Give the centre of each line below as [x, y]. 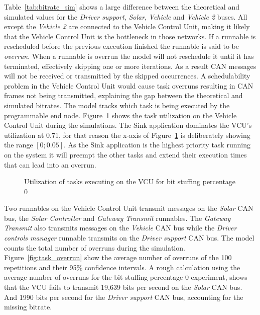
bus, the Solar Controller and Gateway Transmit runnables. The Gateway [117, 218]
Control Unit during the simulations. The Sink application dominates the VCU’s [128, 125]
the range [19, 145]
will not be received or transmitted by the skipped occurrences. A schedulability [127, 76]
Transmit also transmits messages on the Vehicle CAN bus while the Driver [120, 228]
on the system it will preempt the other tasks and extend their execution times [125, 154]
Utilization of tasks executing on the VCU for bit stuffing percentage [130, 181]
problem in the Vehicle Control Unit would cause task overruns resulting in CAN [129, 85]
